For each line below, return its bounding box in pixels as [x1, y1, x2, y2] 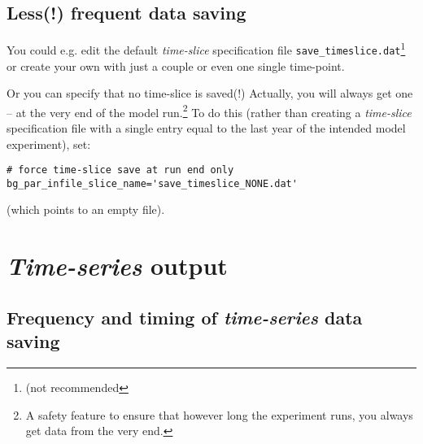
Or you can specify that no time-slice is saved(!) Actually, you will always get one [7, 85, 413, 102]
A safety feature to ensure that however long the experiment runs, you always [25, 406, 413, 423]
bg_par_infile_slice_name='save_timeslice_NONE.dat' [7, 177, 298, 189]
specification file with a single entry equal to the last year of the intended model [7, 119, 406, 136]
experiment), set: [7, 135, 91, 152]
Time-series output [7, 249, 228, 283]
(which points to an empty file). [7, 201, 165, 218]
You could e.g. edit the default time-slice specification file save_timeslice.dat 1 [7, 39, 406, 58]
